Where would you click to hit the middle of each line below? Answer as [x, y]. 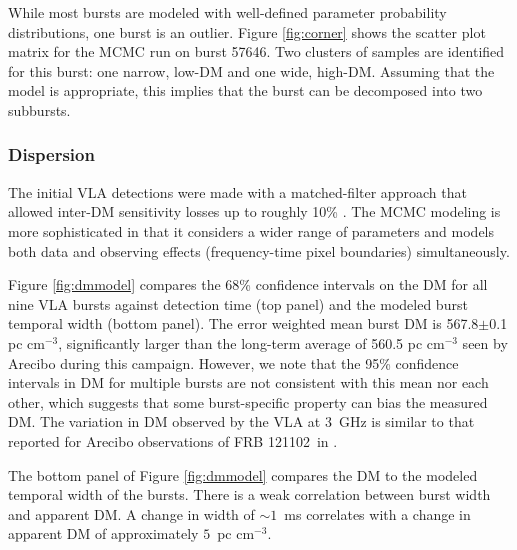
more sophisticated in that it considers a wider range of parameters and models [251, 230]
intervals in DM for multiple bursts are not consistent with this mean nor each [248, 382]
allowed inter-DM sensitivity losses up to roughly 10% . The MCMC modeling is [254, 211]
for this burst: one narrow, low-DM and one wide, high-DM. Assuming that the [251, 70]
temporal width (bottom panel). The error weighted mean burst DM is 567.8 [243, 323]
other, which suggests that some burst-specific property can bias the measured [248, 401]
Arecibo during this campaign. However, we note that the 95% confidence [233, 362]
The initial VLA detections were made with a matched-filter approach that [237, 191]
